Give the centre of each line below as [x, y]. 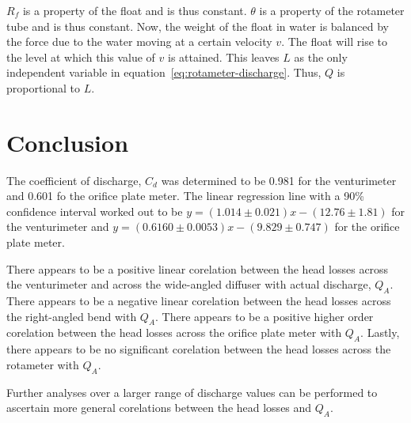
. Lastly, [380, 332]
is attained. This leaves [224, 57]
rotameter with [43, 364]
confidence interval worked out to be [95, 211]
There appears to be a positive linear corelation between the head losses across [198, 268]
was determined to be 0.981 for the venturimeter [279, 180]
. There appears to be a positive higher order [264, 316]
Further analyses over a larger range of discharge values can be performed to [192, 392]
